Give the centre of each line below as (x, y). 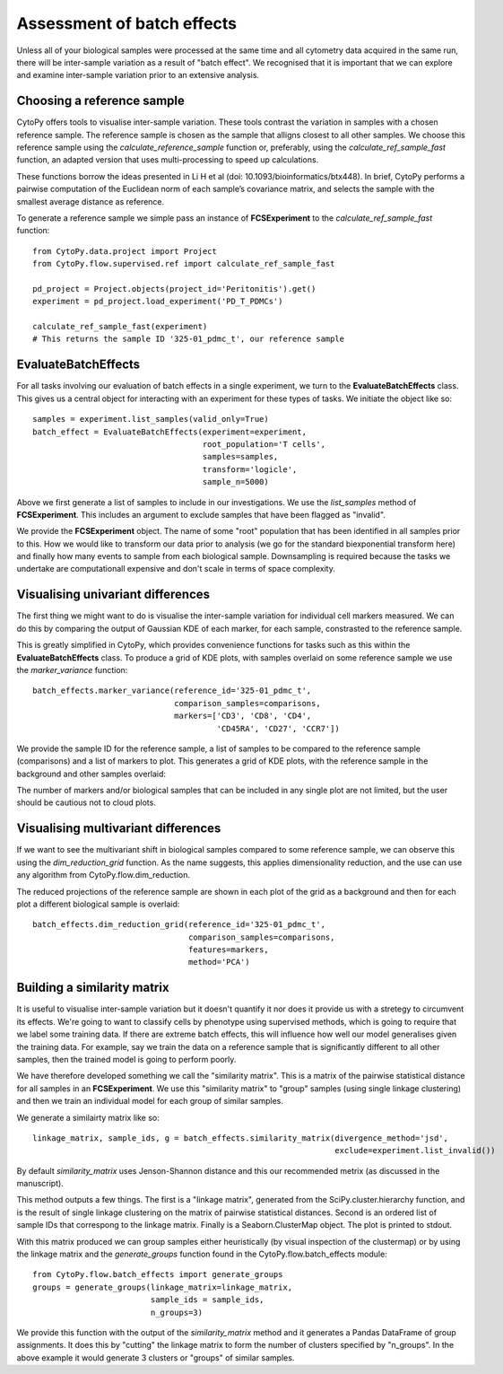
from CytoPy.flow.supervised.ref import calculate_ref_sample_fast (184, 264)
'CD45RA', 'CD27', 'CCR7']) (278, 728)
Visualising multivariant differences (119, 829)
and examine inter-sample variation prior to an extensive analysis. (138, 75)
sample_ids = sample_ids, (207, 1300)
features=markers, (229, 950)
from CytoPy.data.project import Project (125, 251)
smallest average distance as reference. (91, 201)
